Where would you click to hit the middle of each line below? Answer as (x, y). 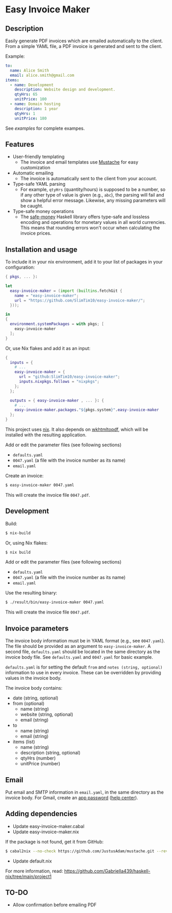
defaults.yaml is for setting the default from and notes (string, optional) (84, 667)
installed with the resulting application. (46, 435)
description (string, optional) (50, 753)
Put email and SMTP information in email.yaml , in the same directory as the (84, 792)
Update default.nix (32, 861)
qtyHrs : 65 (26, 94)
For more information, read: (34, 871)
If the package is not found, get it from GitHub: (55, 841)
